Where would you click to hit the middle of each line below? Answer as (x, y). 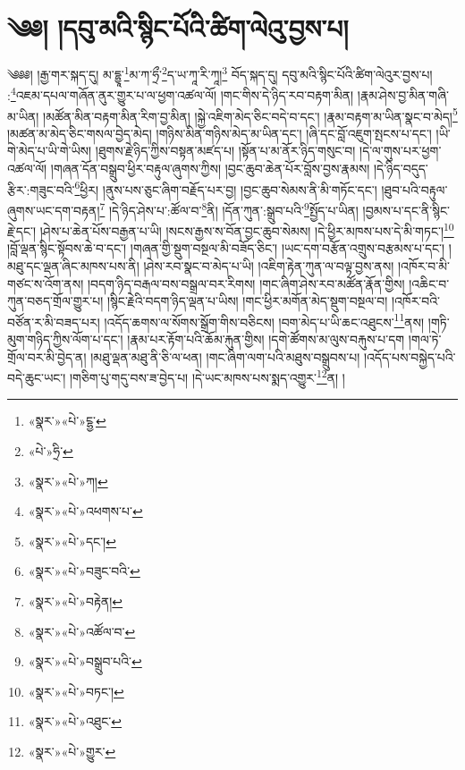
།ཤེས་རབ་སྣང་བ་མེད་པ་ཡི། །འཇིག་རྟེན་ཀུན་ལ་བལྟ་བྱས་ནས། (269, 266)
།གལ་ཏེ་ (425, 339)
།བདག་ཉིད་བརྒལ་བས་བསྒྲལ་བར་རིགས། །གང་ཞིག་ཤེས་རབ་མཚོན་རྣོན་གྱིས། (246, 283)
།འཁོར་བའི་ (416, 301)
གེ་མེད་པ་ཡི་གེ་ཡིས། (50, 151)
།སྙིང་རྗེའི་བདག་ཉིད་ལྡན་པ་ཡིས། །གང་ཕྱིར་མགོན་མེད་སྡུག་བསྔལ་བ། (247, 301)
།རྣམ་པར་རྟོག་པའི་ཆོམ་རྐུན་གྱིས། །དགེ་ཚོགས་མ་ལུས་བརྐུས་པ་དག (266, 339)
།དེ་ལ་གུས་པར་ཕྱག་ (401, 151)
